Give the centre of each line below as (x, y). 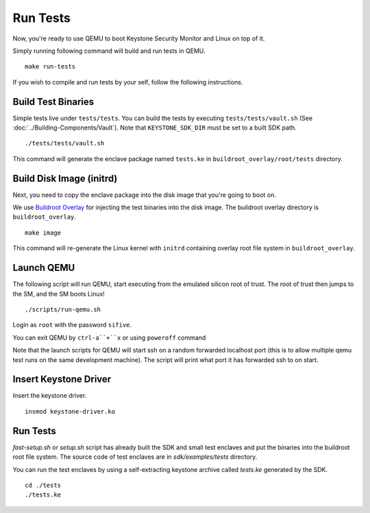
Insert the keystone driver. (50, 396)
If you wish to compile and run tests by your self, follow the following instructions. (128, 82)
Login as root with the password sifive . (72, 325)
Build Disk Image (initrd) (65, 178)
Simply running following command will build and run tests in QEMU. (109, 51)
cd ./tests (43, 485)
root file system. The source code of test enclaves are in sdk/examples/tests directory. (135, 457)
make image (43, 232)
